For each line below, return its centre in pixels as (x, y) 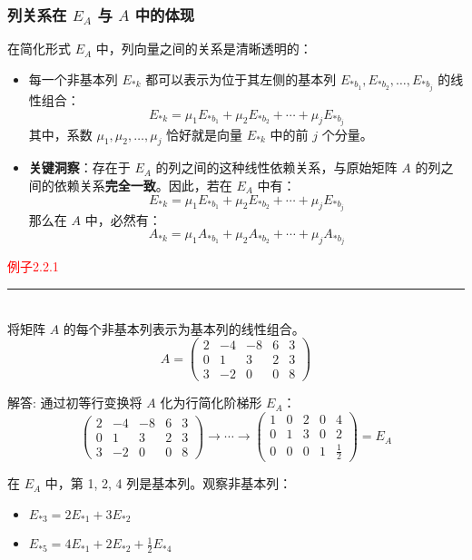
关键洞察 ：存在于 (79, 167)
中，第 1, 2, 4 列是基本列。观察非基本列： (168, 483)
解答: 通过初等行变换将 (75, 403)
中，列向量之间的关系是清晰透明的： (204, 49)
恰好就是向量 (205, 134)
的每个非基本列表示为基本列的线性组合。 (184, 328)
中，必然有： (123, 219)
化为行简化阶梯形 (211, 403)
